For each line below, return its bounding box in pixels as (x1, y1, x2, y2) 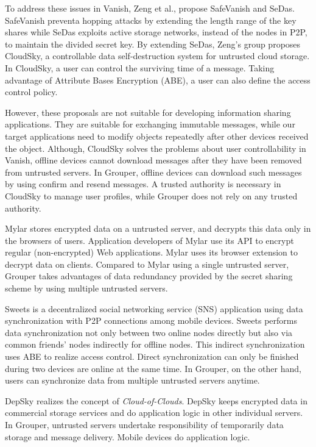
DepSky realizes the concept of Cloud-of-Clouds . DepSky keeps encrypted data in (5, 394, 307, 407)
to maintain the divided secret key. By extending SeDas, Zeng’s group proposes (5, 37, 301, 50)
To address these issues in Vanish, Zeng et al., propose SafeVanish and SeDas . (5, 2, 295, 14)
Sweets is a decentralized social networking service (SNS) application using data (5, 302, 303, 315)
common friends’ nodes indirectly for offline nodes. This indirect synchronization (5, 338, 305, 351)
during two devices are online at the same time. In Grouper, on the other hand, (5, 362, 301, 374)
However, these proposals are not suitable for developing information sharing (5, 105, 291, 118)
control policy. (5, 85, 58, 98)
